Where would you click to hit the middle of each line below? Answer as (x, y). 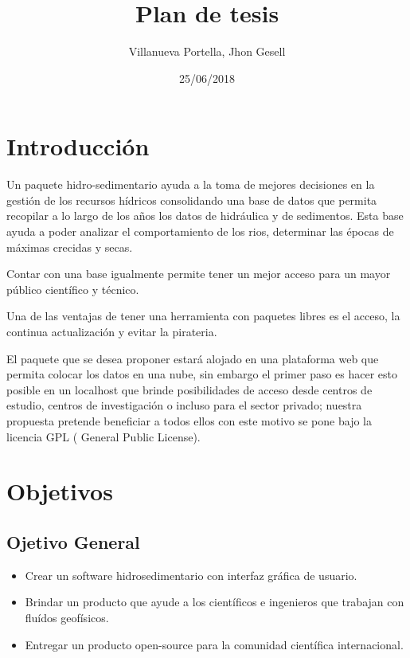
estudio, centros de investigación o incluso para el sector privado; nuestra (184, 405)
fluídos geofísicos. (67, 617)
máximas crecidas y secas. (70, 247)
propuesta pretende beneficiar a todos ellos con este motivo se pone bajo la (189, 420)
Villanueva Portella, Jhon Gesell (207, 51)
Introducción (78, 146)
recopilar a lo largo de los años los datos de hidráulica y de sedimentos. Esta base (205, 215)
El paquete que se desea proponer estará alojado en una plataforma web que (193, 358)
